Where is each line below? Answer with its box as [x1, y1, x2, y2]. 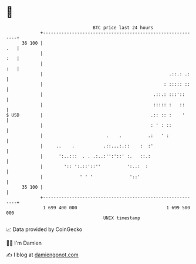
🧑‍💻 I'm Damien [6, 239, 42, 246]
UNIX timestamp [103, 215, 141, 221]
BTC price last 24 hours [93, 25, 154, 31]
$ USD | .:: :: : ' [6, 112, 185, 118]
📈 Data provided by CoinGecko [6, 226, 83, 233]
